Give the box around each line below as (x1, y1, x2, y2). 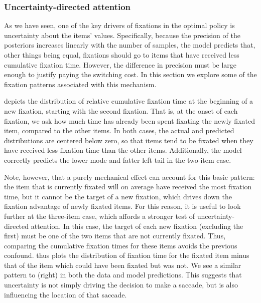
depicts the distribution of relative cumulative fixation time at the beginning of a (4, 96, 253, 106)
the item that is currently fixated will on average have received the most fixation (4, 181, 252, 192)
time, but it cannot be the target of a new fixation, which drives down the (4, 191, 232, 201)
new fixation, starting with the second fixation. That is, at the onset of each (4, 105, 238, 116)
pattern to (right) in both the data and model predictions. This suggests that (4, 269, 242, 280)
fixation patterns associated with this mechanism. (4, 79, 157, 89)
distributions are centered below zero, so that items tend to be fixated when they (4, 135, 253, 145)
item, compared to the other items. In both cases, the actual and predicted (4, 125, 234, 136)
